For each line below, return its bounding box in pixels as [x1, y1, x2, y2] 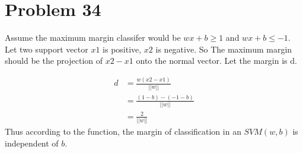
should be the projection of [5, 54, 103, 67]
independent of [5, 136, 59, 149]
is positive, [103, 43, 142, 55]
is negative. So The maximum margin [155, 43, 292, 55]
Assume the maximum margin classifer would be [5, 31, 181, 44]
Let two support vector [5, 43, 88, 55]
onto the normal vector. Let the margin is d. [136, 54, 297, 67]
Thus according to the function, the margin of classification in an [5, 125, 241, 138]
